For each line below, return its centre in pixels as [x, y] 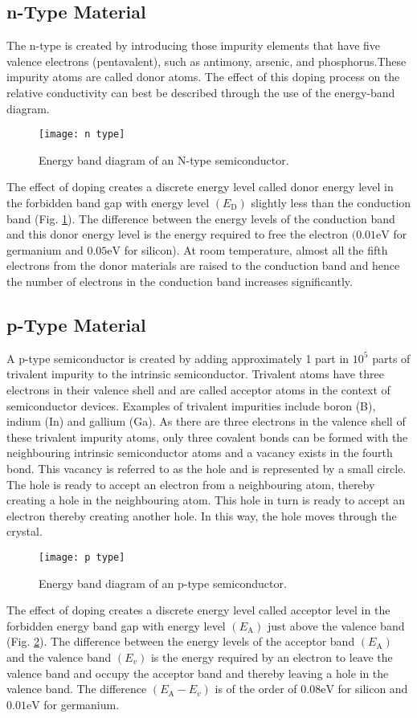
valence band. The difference [77, 689]
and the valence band [59, 657]
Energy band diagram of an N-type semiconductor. [164, 159]
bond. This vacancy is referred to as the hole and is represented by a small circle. [206, 468]
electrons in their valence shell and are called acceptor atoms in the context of [198, 389]
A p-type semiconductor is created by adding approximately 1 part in [178, 358]
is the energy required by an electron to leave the [272, 657]
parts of [391, 358]
